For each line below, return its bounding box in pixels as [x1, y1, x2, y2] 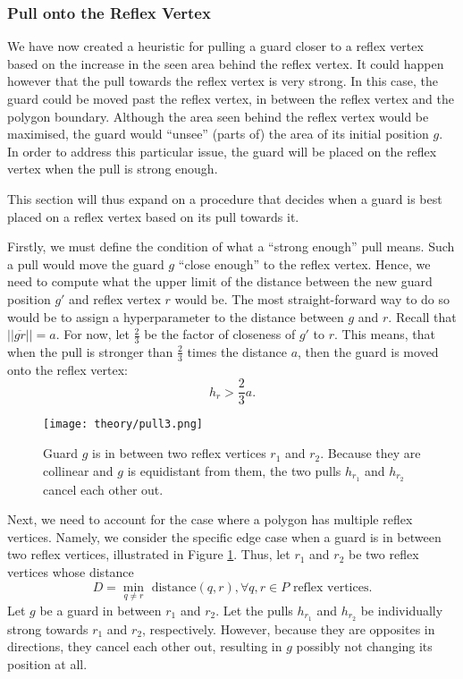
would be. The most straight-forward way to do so [174, 289, 450, 308]
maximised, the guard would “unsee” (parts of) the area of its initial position [7, 124, 429, 143]
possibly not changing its [296, 637, 433, 656]
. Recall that [388, 307, 457, 326]
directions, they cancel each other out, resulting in [7, 637, 282, 656]
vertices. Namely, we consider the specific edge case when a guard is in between [7, 527, 442, 546]
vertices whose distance [7, 562, 134, 581]
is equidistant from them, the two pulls [127, 461, 341, 480]
